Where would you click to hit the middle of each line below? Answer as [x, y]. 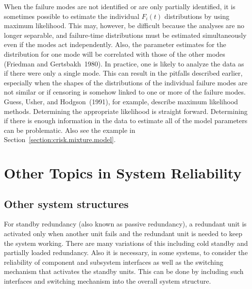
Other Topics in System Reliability [123, 173]
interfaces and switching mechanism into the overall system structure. [108, 281]
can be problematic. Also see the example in [70, 130]
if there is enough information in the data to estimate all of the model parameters [126, 120]
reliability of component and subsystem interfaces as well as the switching [114, 262]
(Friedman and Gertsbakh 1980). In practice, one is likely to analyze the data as [124, 63]
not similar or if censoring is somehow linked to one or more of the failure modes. [125, 92]
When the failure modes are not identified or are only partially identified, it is [120, 6]
